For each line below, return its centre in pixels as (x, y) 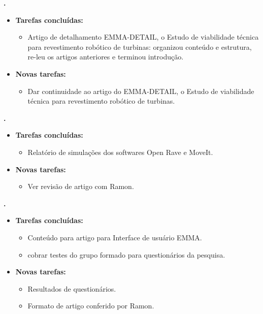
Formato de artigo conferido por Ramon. (91, 306)
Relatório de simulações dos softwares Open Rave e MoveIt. (120, 152)
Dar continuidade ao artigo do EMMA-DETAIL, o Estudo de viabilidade (141, 91)
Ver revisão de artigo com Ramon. (81, 186)
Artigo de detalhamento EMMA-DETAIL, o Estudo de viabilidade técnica (143, 37)
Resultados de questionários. (72, 288)
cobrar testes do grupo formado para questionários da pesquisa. (126, 254)
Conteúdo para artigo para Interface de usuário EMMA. (115, 237)
